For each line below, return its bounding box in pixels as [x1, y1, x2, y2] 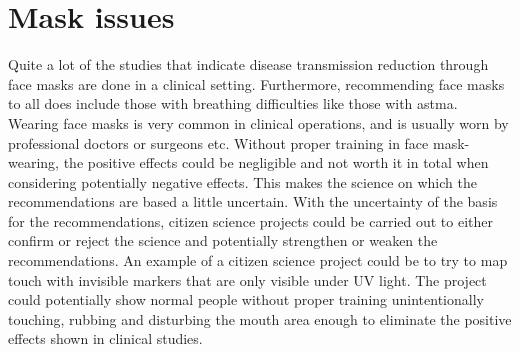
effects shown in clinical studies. [8, 328, 203, 349]
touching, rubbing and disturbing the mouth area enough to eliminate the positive [8, 308, 512, 329]
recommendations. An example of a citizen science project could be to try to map [8, 250, 508, 271]
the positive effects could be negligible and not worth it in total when [63, 152, 489, 173]
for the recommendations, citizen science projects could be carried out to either [8, 210, 493, 231]
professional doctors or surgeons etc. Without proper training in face [8, 132, 429, 153]
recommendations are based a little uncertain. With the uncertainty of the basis [8, 191, 498, 212]
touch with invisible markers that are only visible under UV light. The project [8, 269, 487, 290]
